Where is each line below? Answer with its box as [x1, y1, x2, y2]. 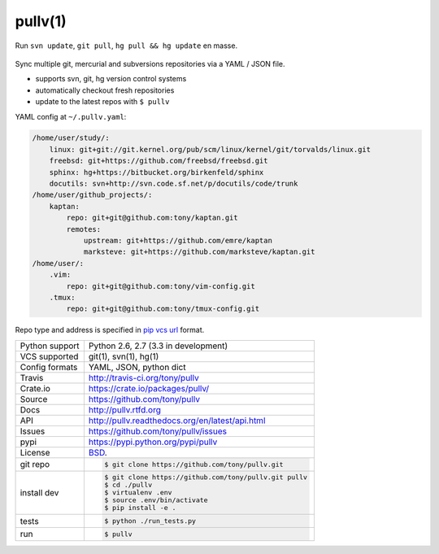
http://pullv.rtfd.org [88, 404, 162, 415]
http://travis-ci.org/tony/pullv [88, 372, 199, 383]
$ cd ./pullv [104, 481, 153, 490]
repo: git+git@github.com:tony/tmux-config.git [66, 304, 260, 313]
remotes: [66, 225, 102, 233]
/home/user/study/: [32, 133, 110, 142]
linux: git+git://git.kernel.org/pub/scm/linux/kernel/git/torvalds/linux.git [49, 145, 372, 154]
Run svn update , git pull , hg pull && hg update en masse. [15, 41, 238, 50]
